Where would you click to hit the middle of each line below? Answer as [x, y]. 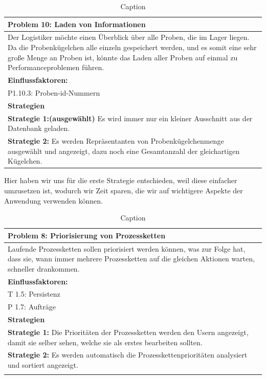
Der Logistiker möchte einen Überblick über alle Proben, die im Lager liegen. [129, 37]
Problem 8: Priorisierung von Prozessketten [87, 235]
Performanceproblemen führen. [56, 67]
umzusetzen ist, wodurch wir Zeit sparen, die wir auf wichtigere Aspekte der [124, 190]
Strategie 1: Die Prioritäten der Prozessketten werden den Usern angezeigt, [128, 332]
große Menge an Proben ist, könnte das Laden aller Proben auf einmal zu [123, 57]
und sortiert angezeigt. [43, 364]
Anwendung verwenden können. [53, 200]
